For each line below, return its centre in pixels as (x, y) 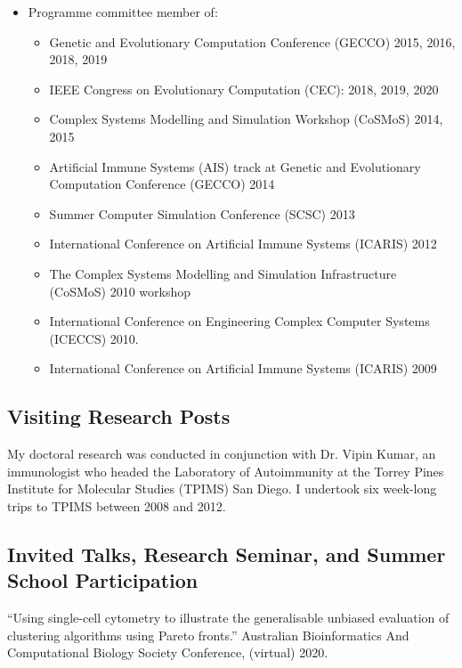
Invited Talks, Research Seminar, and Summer (227, 554)
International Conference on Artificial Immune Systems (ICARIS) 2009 (243, 368)
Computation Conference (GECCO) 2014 (162, 184)
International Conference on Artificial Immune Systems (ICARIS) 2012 (243, 244)
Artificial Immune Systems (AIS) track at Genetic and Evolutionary (235, 166)
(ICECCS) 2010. (94, 338)
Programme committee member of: (123, 12)
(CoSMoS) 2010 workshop (120, 291)
